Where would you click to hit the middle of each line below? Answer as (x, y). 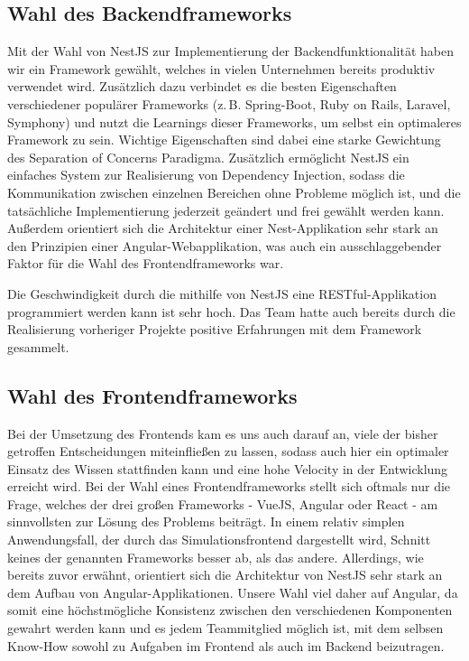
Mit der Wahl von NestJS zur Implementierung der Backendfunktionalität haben (230, 51)
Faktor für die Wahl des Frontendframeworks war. (146, 263)
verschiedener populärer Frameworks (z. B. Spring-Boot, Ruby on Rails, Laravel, (229, 103)
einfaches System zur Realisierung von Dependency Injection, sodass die (206, 175)
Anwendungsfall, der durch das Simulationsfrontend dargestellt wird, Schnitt (219, 540)
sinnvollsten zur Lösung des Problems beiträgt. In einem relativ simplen (206, 521)
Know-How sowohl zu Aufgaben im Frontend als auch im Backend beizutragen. (226, 645)
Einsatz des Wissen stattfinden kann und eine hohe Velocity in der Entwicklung (228, 468)
